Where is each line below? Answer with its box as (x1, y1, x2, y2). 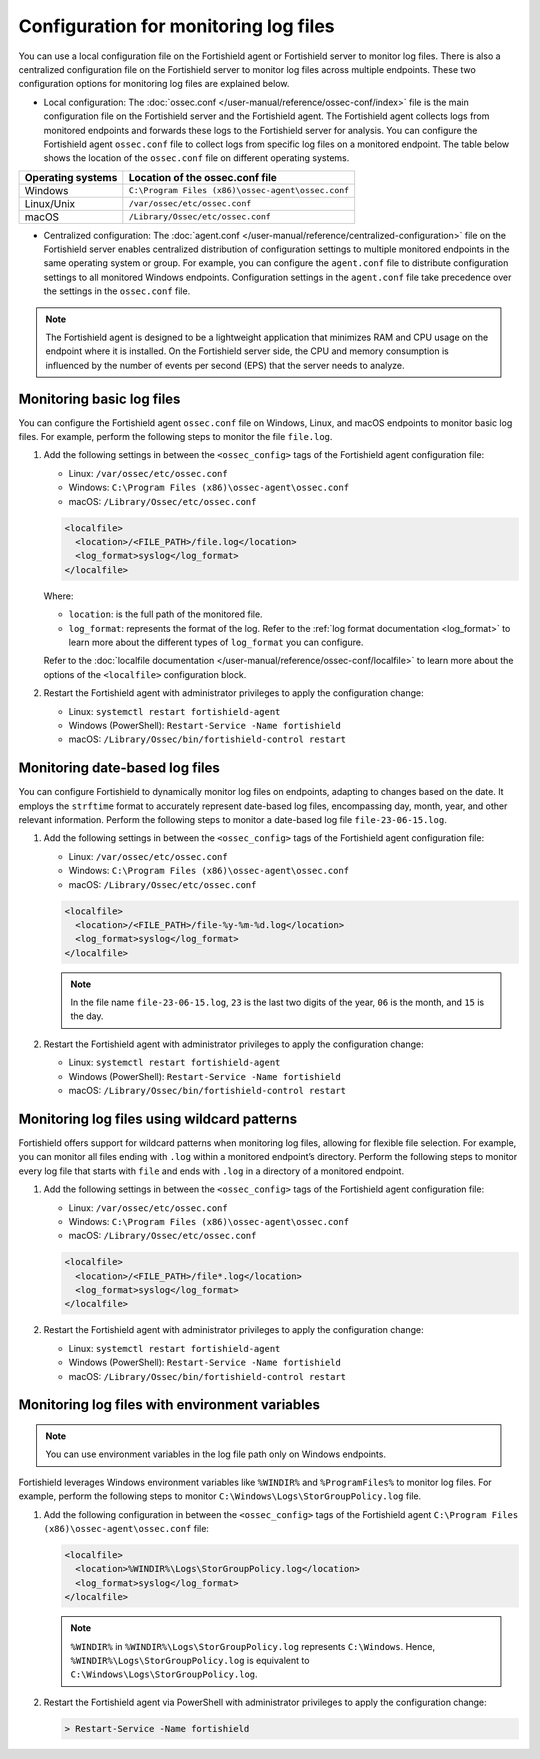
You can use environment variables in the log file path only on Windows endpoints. (45, 1448, 387, 1460)
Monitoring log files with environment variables (18, 1396, 320, 1414)
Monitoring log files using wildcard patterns (18, 1110, 298, 1127)
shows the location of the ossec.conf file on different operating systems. (43, 152, 350, 164)
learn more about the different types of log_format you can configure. (68, 636, 364, 648)
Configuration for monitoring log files (18, 15, 335, 37)
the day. (70, 1010, 104, 1022)
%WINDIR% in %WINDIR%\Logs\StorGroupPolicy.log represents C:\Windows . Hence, (70, 1640, 435, 1652)
